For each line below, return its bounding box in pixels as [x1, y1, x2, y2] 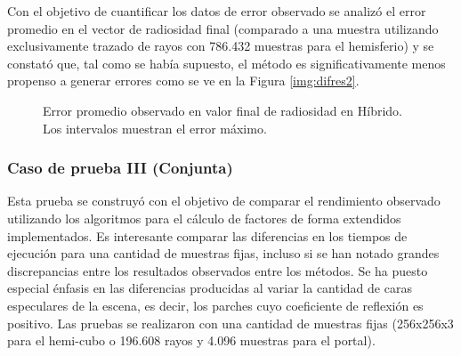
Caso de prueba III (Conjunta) [7, 157, 233, 179]
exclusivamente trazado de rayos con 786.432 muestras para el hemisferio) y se [7, 36, 434, 55]
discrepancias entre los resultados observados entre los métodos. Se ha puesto [7, 261, 428, 279]
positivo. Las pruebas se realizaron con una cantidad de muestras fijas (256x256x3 [7, 313, 454, 332]
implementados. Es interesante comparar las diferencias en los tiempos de [7, 226, 408, 245]
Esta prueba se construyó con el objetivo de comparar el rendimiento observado [7, 191, 441, 210]
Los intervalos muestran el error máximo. [43, 118, 267, 137]
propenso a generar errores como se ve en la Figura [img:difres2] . [7, 71, 360, 90]
